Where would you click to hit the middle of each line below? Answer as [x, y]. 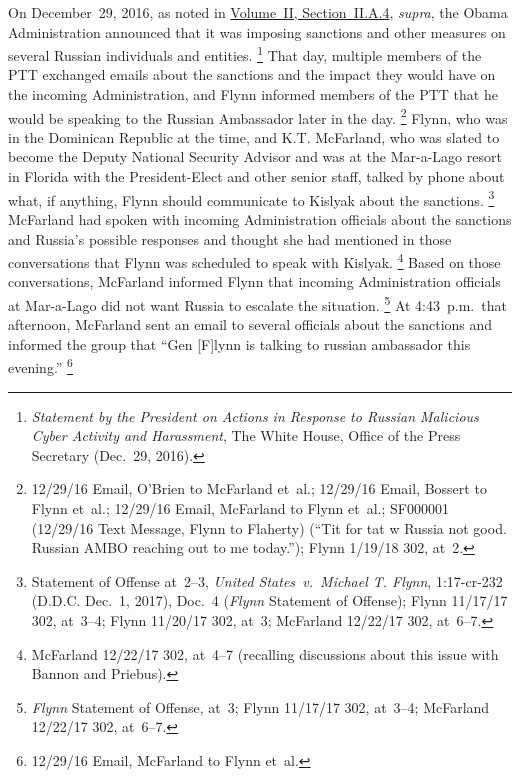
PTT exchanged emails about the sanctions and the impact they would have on [252, 74]
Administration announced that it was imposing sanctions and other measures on [257, 31]
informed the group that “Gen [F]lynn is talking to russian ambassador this [239, 343]
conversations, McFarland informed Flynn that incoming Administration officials [254, 281]
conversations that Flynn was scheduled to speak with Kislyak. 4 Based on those [254, 260]
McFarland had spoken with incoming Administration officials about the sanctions [260, 218]
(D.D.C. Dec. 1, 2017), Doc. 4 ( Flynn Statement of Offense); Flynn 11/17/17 [269, 600]
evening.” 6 [40, 366]
